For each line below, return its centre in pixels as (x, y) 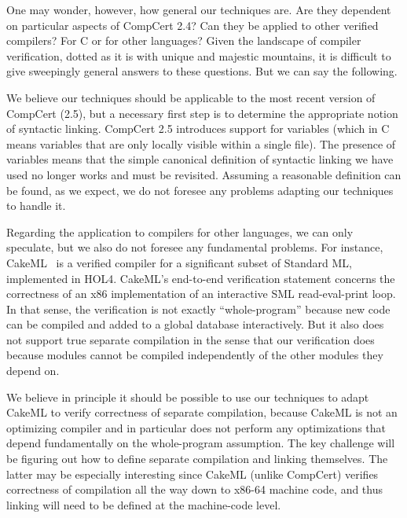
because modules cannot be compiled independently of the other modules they (195, 355)
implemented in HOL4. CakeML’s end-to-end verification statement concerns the (201, 278)
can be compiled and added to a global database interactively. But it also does (195, 324)
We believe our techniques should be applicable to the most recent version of (191, 97)
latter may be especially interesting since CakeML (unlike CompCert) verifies (192, 474)
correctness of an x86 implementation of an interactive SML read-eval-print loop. (201, 294)
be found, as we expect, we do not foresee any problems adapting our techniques (200, 190)
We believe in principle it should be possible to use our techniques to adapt (188, 397)
